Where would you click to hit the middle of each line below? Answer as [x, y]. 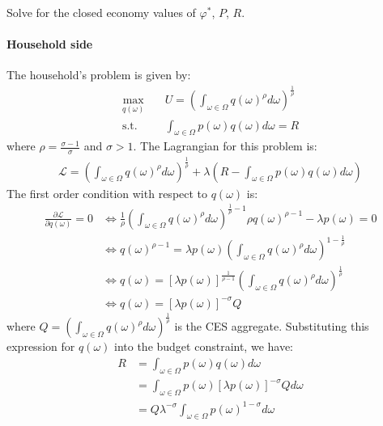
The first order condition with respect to [107, 193]
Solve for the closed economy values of [101, 12]
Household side [50, 44]
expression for [41, 346]
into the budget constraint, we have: [204, 346]
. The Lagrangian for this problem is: [225, 146]
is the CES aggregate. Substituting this [272, 326]
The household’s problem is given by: [99, 75]
